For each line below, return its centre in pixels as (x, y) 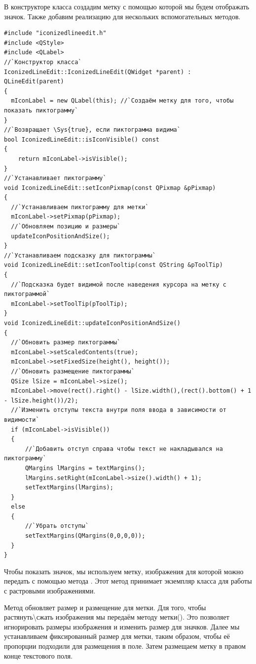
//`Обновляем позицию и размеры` (66, 227)
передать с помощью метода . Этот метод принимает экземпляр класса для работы (128, 581)
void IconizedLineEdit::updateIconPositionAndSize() (92, 323)
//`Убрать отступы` (57, 526)
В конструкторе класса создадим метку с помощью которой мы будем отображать (127, 6)
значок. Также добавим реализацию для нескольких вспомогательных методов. (122, 16)
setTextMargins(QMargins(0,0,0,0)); (85, 536)
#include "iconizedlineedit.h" (55, 33)
